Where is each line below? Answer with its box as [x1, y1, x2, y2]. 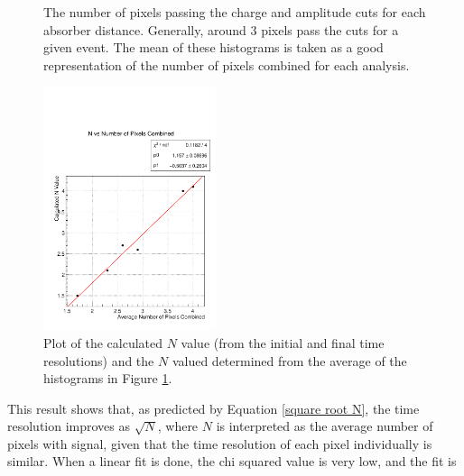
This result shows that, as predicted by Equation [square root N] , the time [7, 398, 420, 417]
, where [157, 416, 199, 435]
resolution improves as [7, 416, 131, 435]
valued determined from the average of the [172, 351, 407, 370]
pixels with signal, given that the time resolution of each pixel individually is [7, 434, 432, 453]
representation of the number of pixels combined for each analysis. [43, 55, 410, 74]
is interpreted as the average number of [216, 416, 433, 435]
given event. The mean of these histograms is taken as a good [43, 38, 384, 57]
